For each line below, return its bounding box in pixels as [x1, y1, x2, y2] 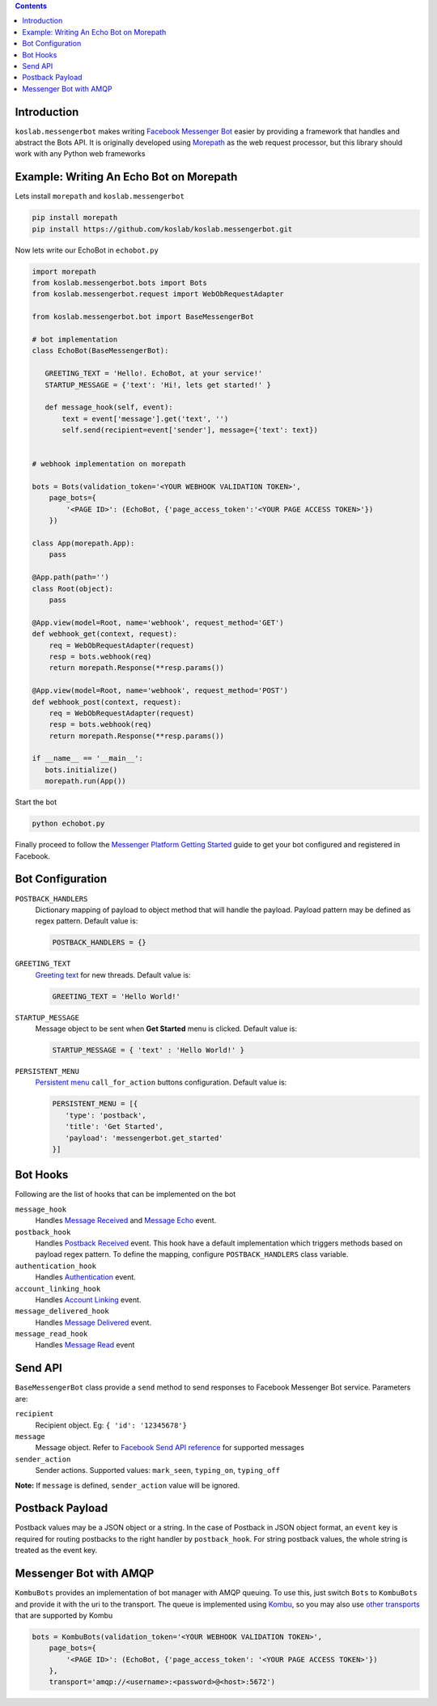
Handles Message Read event [35, 1340, 135, 1350]
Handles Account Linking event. [35, 1295, 142, 1305]
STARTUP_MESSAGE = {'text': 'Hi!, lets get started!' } [45, 380, 271, 389]
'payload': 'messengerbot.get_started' [65, 1133, 223, 1143]
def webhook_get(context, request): [32, 630, 178, 639]
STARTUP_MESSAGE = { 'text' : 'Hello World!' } [52, 1045, 244, 1055]
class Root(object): [32, 584, 113, 593]
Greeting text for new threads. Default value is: [35, 970, 191, 979]
